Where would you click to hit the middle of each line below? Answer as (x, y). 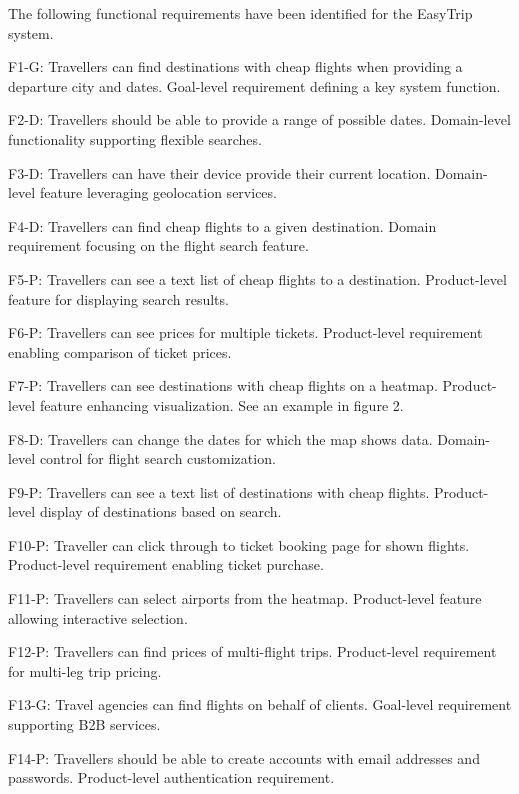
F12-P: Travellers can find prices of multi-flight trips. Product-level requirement (252, 651)
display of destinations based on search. (160, 511)
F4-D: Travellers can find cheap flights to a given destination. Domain (222, 225)
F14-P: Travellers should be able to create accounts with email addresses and (244, 757)
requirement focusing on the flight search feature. (158, 245)
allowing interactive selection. (98, 617)
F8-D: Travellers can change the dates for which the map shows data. (220, 438)
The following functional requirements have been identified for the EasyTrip (240, 13)
